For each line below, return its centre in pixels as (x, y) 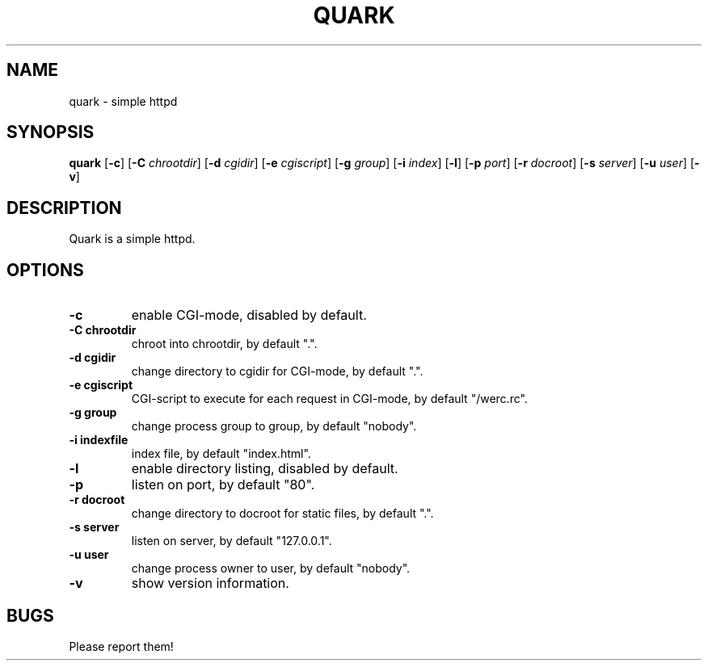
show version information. (210, 583)
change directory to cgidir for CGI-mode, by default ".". (277, 371)
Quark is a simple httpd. (132, 239)
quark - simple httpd (123, 101)
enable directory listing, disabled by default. (265, 469)
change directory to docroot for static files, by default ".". (282, 514)
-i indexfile (99, 440)
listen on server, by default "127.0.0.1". (232, 541)
